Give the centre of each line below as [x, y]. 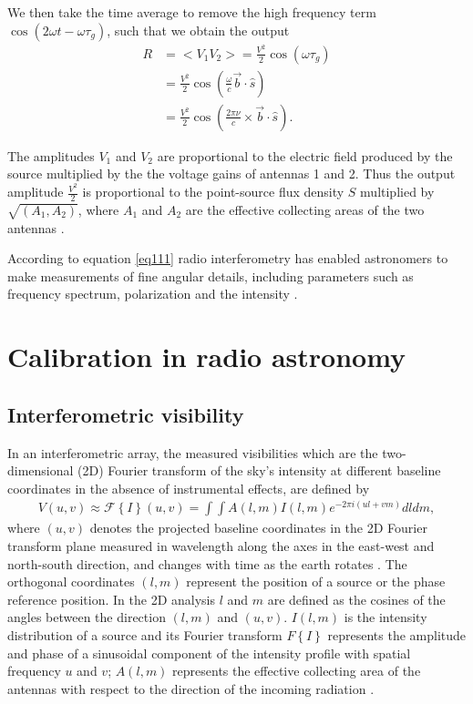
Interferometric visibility [126, 414]
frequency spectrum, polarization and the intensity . [153, 294]
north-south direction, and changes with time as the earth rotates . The [207, 563]
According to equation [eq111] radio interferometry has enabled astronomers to [228, 258]
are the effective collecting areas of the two [305, 209]
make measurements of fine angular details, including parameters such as [211, 275]
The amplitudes [51, 155]
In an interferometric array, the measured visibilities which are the [193, 452]
